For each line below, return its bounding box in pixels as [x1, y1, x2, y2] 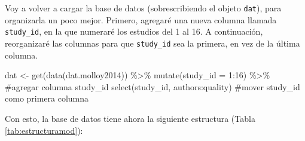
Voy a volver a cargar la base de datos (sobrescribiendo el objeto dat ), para [5, 2, 282, 14]
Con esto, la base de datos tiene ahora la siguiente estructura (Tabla [5, 112, 255, 124]
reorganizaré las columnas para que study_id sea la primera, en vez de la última [5, 36, 300, 49]
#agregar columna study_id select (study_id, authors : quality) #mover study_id [5, 80, 300, 93]
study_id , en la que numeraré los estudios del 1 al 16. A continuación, [5, 25, 263, 38]
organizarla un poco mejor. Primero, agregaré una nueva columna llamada [5, 13, 277, 26]
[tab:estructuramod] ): [5, 124, 83, 136]
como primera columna [5, 92, 89, 105]
